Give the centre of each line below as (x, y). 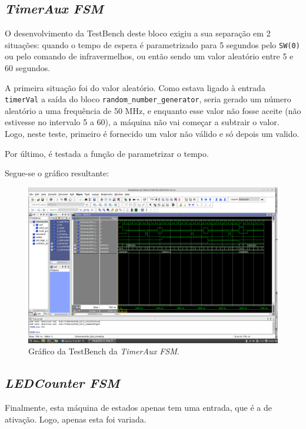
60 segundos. (28, 68)
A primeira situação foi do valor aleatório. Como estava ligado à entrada (135, 87)
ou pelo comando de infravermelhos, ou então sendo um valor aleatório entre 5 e (149, 56)
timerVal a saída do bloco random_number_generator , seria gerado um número (148, 99)
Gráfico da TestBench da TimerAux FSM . (104, 351)
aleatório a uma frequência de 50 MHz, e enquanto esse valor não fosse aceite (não (153, 110)
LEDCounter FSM (62, 383)
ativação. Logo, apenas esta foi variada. (76, 419)
